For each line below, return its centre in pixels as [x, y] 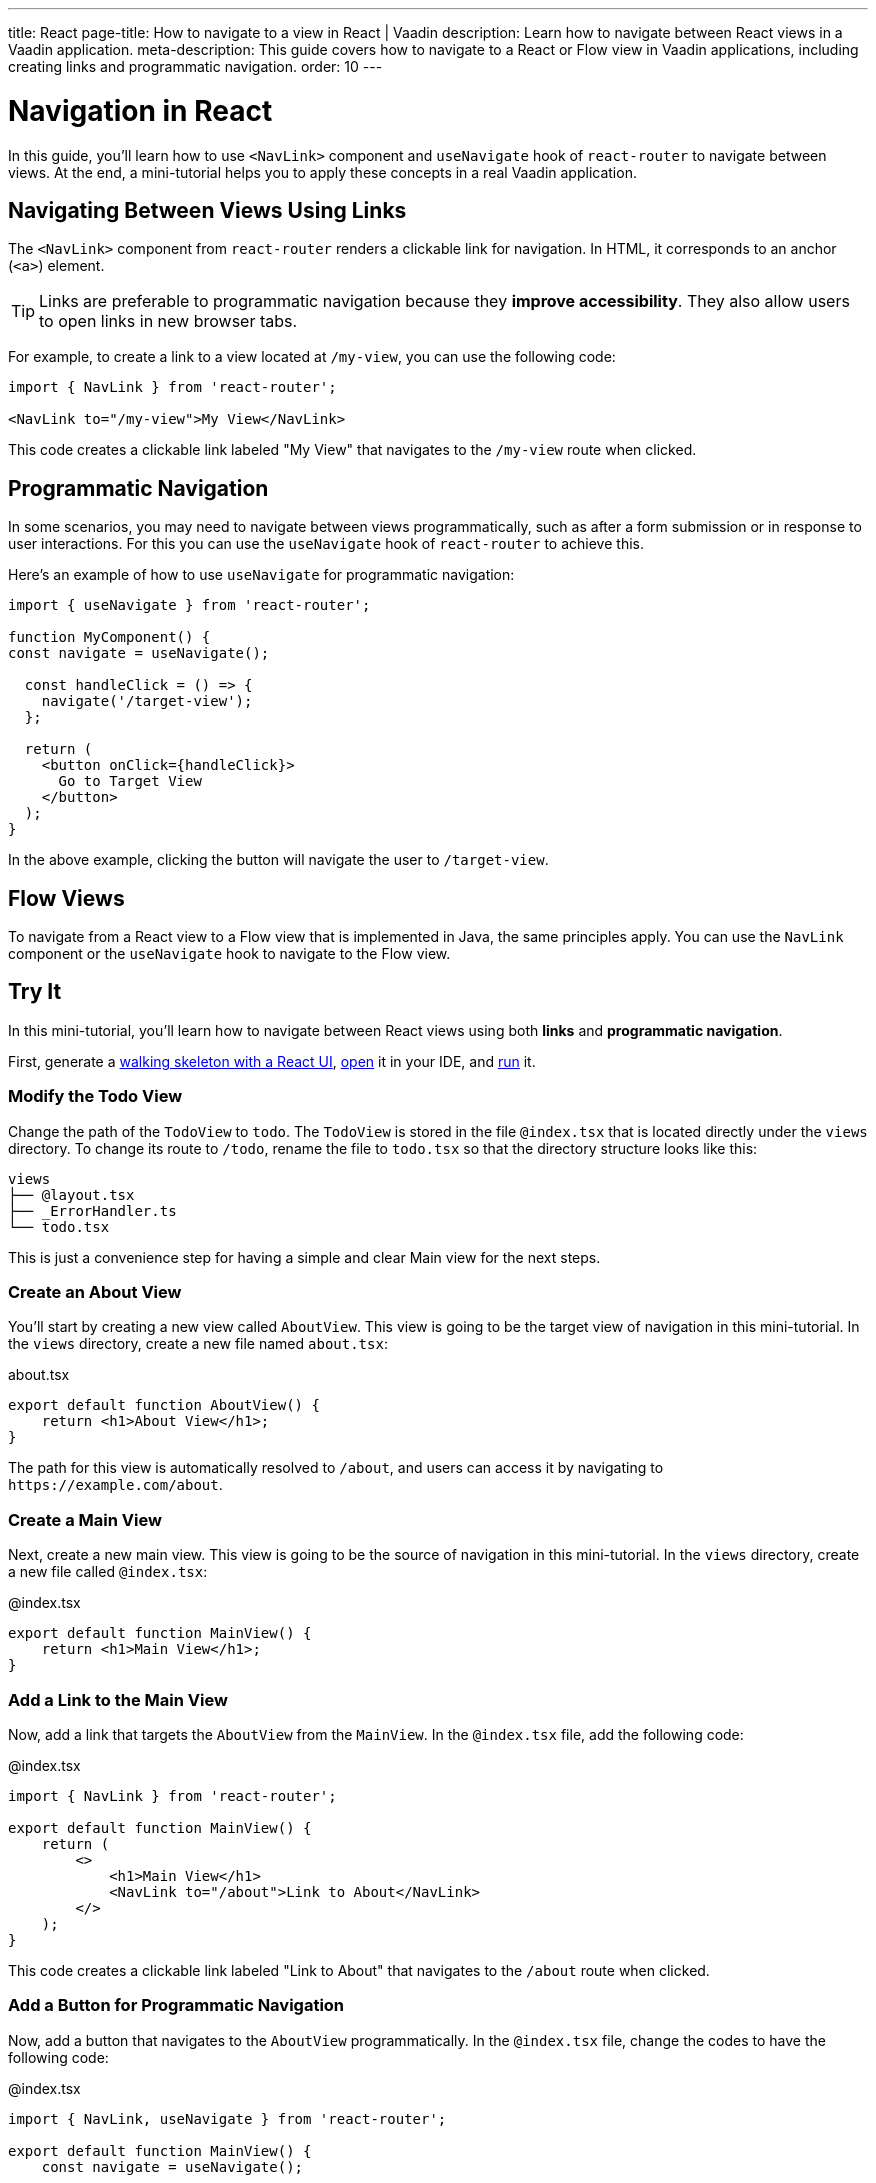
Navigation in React [140, 110]
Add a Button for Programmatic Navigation [176, 2005]
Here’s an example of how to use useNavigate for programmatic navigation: [261, 575]
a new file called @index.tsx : [108, 1572]
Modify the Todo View [95, 1096]
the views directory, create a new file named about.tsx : [198, 1344]
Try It [35, 992]
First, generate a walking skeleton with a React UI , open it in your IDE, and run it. [272, 1061]
